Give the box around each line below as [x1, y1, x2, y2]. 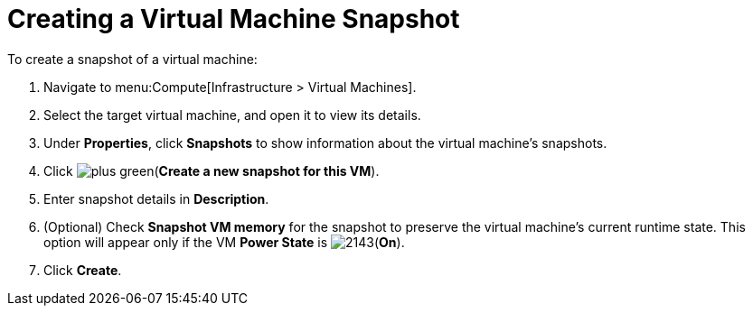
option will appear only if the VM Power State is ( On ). [43, 234, 405, 250]
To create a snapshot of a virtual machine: [7, 51, 258, 67]
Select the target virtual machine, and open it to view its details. [43, 106, 421, 123]
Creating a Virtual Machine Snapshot [7, 4, 460, 34]
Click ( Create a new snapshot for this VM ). [43, 162, 380, 179]
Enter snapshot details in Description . [43, 190, 269, 207]
